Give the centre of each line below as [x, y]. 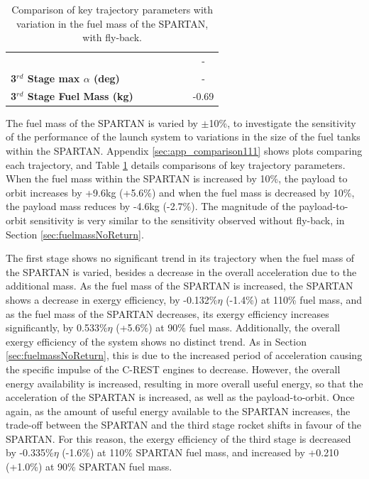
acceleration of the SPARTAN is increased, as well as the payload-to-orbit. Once [180, 397]
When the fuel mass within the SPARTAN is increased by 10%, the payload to [177, 178]
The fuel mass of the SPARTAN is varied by [102, 122]
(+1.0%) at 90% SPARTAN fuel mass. [89, 467]
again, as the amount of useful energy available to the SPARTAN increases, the [178, 411]
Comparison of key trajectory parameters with [112, 9]
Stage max [54, 78]
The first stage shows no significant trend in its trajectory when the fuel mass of [180, 258]
